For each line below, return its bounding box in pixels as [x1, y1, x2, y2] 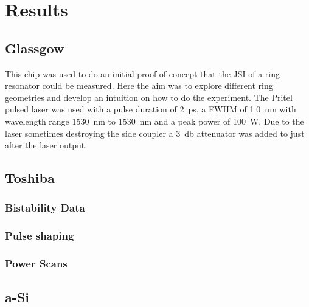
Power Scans [5, 256, 68, 271]
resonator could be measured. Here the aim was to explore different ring [5, 79, 273, 92]
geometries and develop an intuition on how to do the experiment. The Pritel [5, 91, 293, 103]
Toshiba [5, 168, 55, 187]
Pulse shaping [5, 228, 74, 243]
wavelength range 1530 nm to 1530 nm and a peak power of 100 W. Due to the [5, 114, 304, 127]
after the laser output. [5, 139, 88, 151]
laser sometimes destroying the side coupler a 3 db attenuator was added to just [5, 126, 305, 139]
